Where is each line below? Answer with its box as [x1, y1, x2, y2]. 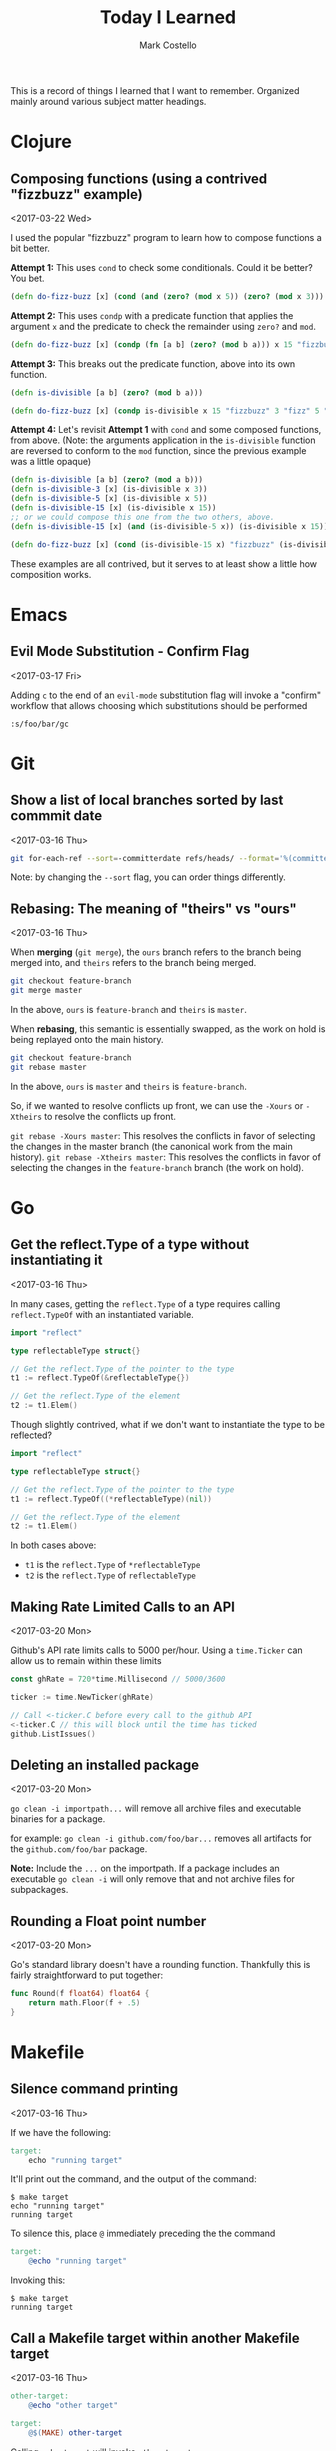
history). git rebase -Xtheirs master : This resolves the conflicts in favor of [10, 1151, 322, 1163]
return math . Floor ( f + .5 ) [28, 1997, 141, 2008]
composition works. [10, 568, 92, 580]
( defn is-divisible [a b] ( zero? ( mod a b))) [10, 475, 203, 485]
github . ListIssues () [10, 1729, 97, 1739]
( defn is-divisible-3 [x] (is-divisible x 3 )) [10, 484, 208, 495]
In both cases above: [10, 1539, 97, 1551]
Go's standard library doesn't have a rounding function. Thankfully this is [10, 1959, 311, 1971]
